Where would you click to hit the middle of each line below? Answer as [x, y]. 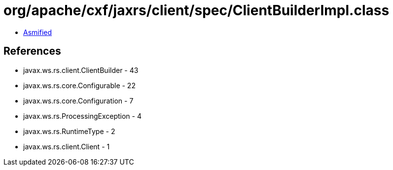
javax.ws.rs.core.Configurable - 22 [79, 85]
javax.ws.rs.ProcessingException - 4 [82, 116]
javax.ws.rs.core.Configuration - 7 [78, 101]
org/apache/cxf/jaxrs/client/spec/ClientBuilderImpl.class [196, 10]
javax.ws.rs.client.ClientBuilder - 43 [81, 70]
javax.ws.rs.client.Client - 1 [67, 146]
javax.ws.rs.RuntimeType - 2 [69, 131]
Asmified [38, 32]
